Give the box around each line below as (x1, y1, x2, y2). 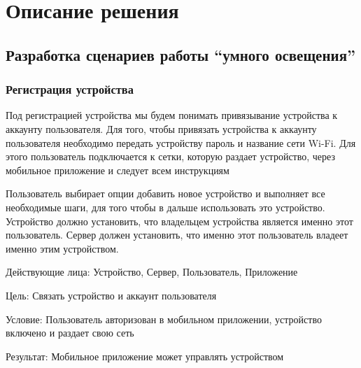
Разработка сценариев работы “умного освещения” (6, 43, 355, 65)
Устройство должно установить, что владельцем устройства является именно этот (6, 213, 353, 228)
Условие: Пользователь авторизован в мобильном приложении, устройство (6, 311, 322, 326)
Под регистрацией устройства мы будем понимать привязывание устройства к (6, 108, 338, 122)
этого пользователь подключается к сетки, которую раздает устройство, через (6, 149, 335, 164)
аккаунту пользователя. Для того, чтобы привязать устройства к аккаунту (6, 121, 317, 136)
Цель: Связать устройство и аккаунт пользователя (6, 288, 217, 302)
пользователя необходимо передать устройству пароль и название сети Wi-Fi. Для (6, 135, 356, 150)
